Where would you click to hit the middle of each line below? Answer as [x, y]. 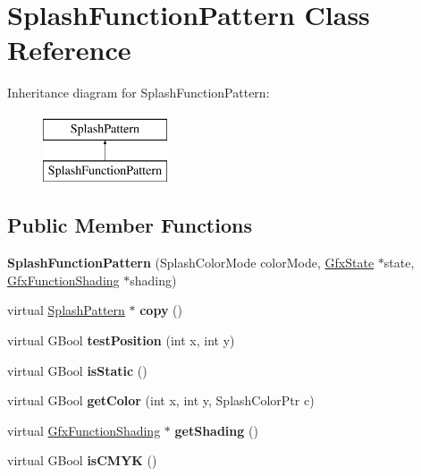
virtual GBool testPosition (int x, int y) [121, 340]
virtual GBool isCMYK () [82, 460]
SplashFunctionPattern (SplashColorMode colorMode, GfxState [191, 263]
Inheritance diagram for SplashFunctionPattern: [139, 93]
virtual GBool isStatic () [77, 370]
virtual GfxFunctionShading [84, 430]
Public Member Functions [130, 225]
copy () [161, 310]
